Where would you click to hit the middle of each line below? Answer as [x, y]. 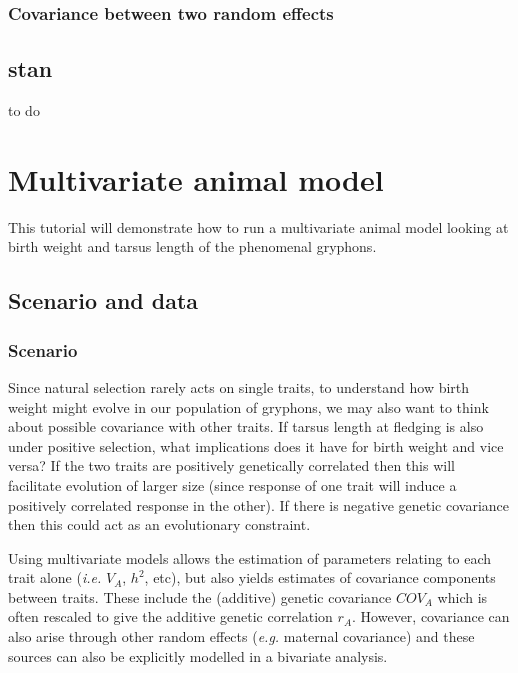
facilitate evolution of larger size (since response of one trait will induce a [232, 484]
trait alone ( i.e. [55, 577]
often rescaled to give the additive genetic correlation [170, 616]
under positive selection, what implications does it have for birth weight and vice [256, 445]
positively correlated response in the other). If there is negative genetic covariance [259, 504]
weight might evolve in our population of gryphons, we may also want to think [248, 406]
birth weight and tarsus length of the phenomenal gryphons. [192, 246]
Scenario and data [103, 300]
